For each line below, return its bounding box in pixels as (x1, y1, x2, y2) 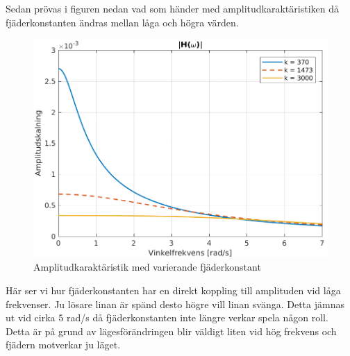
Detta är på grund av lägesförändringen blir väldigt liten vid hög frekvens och (6, 323, 337, 338)
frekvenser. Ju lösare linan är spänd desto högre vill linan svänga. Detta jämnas (6, 296, 344, 311)
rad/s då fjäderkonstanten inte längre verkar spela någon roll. (66, 310, 328, 325)
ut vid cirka (6, 310, 56, 325)
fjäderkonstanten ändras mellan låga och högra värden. (6, 15, 239, 29)
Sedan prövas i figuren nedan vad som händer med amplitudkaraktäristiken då (6, 1, 339, 15)
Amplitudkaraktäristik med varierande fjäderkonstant (33, 260, 261, 274)
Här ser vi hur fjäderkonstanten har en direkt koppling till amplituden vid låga (6, 282, 341, 297)
